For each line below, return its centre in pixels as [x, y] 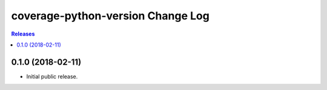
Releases [23, 34]
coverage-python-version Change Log [111, 16]
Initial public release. [52, 76]
